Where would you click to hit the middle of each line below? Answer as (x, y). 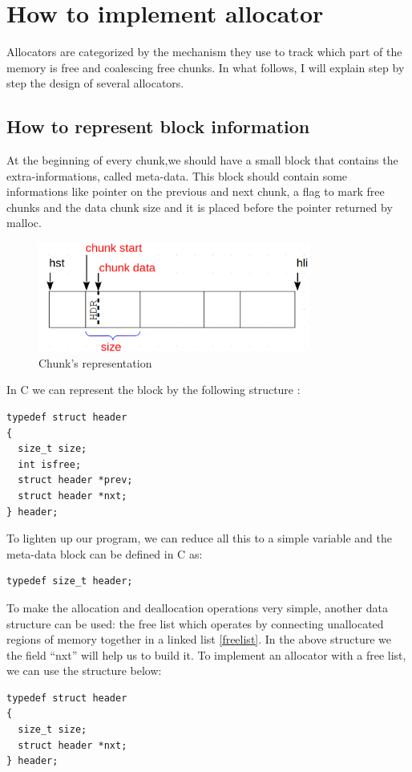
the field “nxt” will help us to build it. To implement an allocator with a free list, (206, 654)
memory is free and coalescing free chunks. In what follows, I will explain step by (206, 67)
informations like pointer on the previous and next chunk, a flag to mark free (196, 191)
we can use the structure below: (84, 670)
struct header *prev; (75, 480)
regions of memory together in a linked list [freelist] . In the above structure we (199, 639)
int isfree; (50, 464)
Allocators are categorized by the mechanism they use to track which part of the (204, 52)
